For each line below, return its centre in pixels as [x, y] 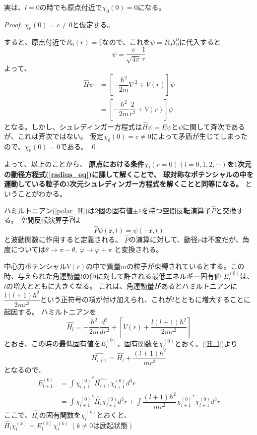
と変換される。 [139, 249]
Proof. [13, 24]
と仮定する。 [93, 24]
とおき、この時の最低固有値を [53, 343]
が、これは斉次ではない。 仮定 [54, 136]
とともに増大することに [213, 299]
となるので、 [25, 369]
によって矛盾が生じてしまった [199, 136]
